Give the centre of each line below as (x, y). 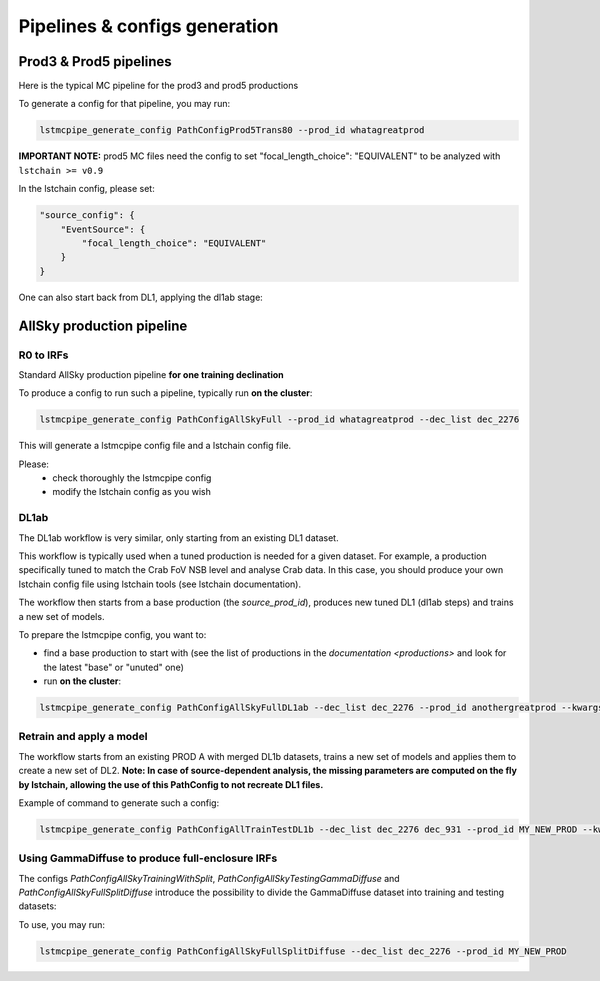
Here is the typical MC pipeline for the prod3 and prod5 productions (158, 86)
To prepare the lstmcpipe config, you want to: (112, 634)
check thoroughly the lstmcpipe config (132, 478)
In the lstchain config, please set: (86, 189)
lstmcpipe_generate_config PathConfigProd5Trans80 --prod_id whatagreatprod (232, 130)
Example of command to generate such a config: (119, 802)
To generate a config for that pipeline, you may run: (124, 104)
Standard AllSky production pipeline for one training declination (151, 374)
